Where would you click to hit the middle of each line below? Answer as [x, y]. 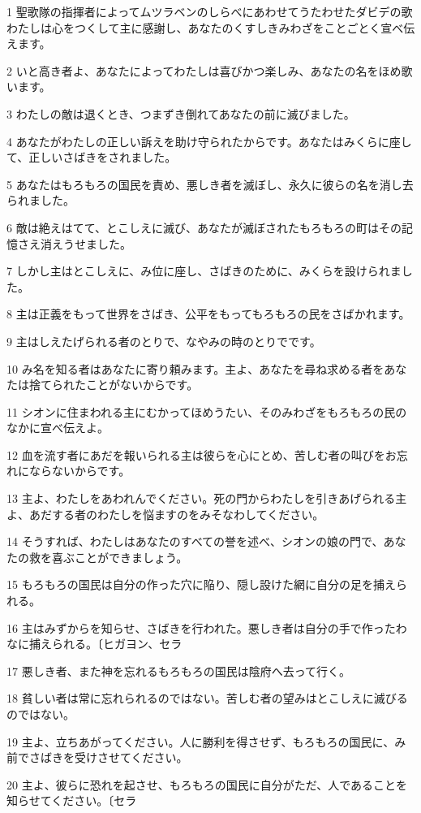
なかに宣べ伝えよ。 [58, 428]
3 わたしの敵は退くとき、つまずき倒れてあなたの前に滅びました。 [181, 113]
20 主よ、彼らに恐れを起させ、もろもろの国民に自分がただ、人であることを [207, 784]
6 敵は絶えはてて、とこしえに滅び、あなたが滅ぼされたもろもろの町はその [204, 227]
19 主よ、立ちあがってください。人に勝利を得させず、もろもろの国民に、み [206, 741]
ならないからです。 [79, 471]
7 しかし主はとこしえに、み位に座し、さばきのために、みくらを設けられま [204, 271]
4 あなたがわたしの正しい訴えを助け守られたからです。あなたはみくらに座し [209, 141]
